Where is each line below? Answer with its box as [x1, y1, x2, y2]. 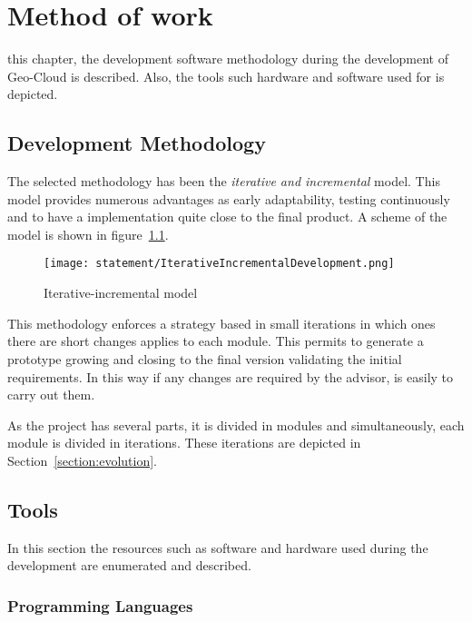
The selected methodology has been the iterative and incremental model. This [7, 172, 440, 191]
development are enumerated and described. [7, 556, 251, 575]
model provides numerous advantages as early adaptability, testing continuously [7, 189, 450, 208]
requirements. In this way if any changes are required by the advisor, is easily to [7, 367, 454, 386]
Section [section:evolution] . [7, 450, 158, 469]
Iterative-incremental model [44, 283, 198, 302]
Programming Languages [7, 594, 193, 617]
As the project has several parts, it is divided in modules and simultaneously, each [7, 415, 465, 434]
